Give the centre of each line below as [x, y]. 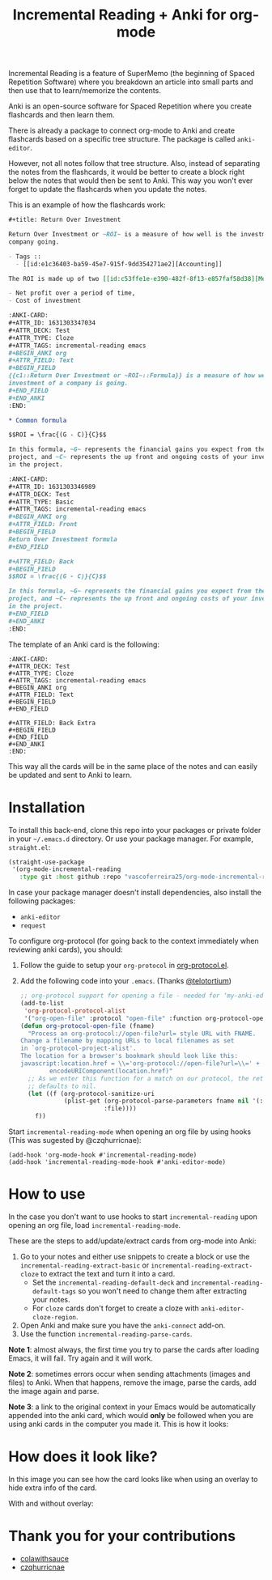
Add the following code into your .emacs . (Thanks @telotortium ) [126, 981]
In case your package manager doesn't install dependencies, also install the [135, 893]
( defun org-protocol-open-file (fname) [87, 1026]
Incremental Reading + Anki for [119, 15]
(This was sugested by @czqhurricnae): [75, 1140]
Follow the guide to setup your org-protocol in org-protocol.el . [124, 966]
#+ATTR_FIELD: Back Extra [52, 723]
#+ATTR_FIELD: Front [43, 525]
